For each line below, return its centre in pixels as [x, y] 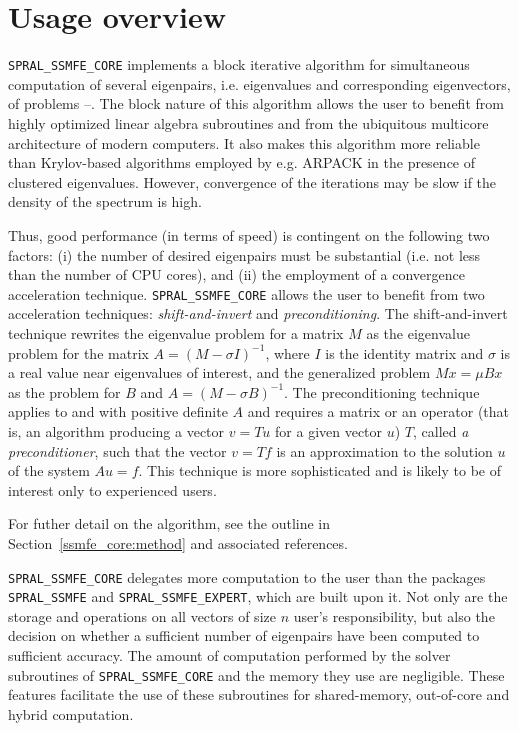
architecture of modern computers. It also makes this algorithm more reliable [244, 142]
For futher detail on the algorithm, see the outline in [169, 523]
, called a [441, 430]
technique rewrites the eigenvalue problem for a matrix [176, 332]
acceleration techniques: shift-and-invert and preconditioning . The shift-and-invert [258, 313]
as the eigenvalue [418, 332]
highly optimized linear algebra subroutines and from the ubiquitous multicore [248, 122]
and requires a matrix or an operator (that [378, 411]
